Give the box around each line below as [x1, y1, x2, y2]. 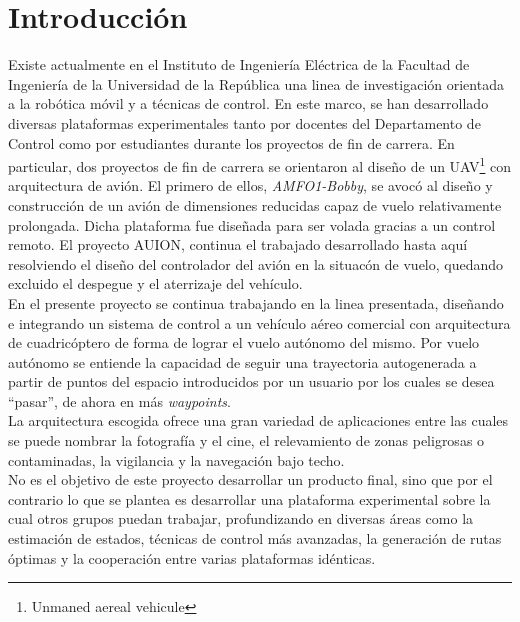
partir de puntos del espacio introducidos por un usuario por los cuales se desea [8, 371, 495, 392]
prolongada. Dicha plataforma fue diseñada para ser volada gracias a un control [8, 214, 496, 235]
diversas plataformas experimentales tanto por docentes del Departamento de [8, 112, 481, 133]
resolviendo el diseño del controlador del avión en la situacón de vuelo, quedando [8, 253, 504, 274]
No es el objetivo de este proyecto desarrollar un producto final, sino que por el [8, 469, 493, 490]
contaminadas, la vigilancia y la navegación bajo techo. [8, 449, 345, 470]
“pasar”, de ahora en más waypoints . [8, 390, 231, 411]
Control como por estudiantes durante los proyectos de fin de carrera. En [8, 132, 455, 153]
